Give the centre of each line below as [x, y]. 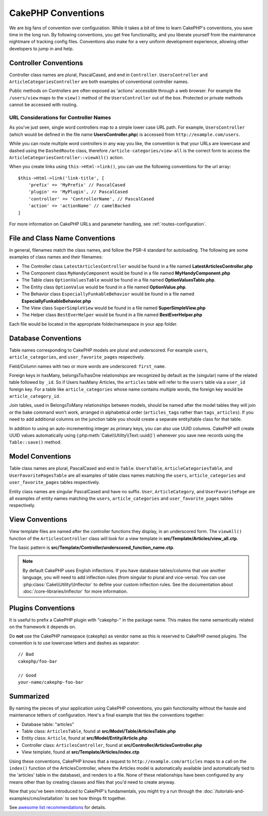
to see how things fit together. [96, 798]
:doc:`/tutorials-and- [224, 791]
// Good [27, 675]
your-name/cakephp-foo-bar [51, 682]
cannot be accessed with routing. [43, 105]
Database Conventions [45, 338]
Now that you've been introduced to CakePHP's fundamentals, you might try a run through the [106, 791]
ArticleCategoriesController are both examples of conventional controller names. [99, 82]
